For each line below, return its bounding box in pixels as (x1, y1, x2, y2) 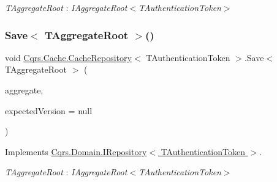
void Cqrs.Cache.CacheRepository (5, 51, 132, 64)
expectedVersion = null (5, 104, 93, 117)
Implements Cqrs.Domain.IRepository (5, 145, 147, 158)
